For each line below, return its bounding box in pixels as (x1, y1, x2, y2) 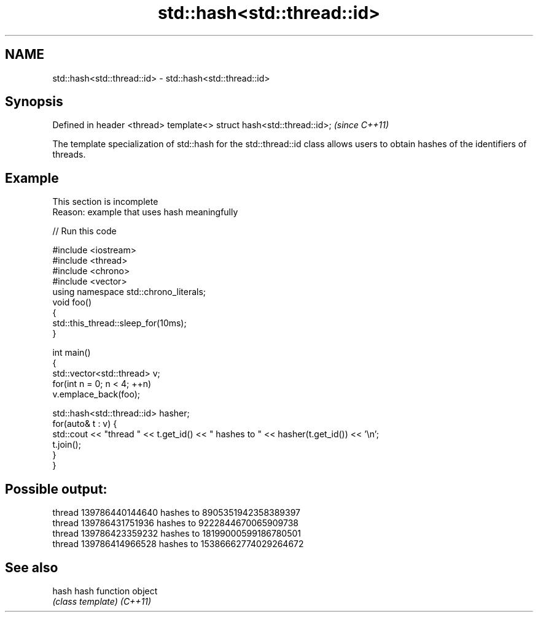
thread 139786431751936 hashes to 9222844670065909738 (52, 518, 298, 529)
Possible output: (5, 481, 107, 497)
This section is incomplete (52, 196, 158, 207)
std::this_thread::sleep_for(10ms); (52, 318, 187, 329)
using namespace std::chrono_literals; (52, 286, 206, 297)
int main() (52, 347, 91, 358)
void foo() (52, 297, 92, 308)
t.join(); (52, 439, 81, 450)
